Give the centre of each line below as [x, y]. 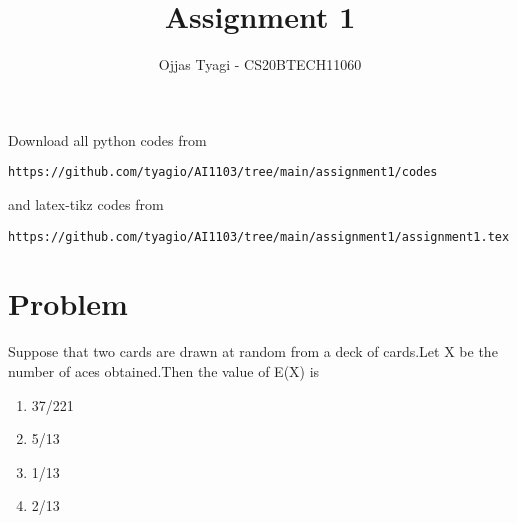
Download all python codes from [107, 139]
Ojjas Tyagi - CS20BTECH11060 [260, 64]
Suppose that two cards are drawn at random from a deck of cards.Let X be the [253, 351]
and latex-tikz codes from [86, 203]
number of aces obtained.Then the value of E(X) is [164, 370]
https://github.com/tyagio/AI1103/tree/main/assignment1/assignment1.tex [259, 236]
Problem [68, 303]
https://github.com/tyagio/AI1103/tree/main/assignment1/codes [223, 172]
